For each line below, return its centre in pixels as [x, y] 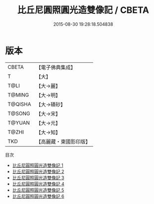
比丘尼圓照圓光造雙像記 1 [38, 165]
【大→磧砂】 [51, 104]
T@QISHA [19, 104]
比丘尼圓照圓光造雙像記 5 [38, 190]
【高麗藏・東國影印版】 [63, 142]
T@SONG [19, 113]
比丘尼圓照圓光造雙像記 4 [38, 184]
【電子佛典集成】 [56, 67]
